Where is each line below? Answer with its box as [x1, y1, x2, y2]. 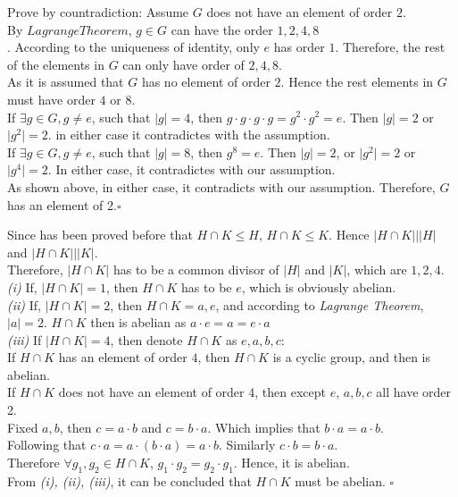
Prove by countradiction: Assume [7, 3, 189, 21]
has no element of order [141, 72, 271, 91]
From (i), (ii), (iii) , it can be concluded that [7, 471, 252, 490]
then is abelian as [90, 313, 187, 332]
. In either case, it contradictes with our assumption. [47, 160, 336, 179]
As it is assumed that [7, 72, 124, 91]
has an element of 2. [7, 195, 117, 214]
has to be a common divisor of [112, 260, 279, 279]
